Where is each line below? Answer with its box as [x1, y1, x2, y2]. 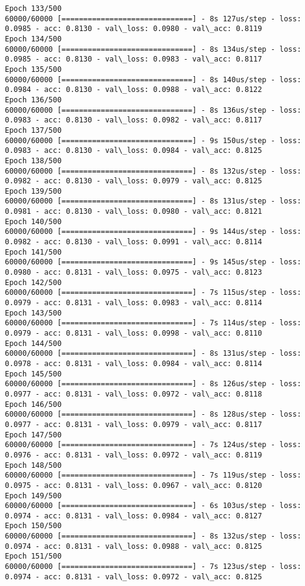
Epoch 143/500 [5, 308, 62, 317]
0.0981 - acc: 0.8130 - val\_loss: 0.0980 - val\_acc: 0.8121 [5, 207, 262, 216]
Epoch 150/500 [5, 521, 62, 531]
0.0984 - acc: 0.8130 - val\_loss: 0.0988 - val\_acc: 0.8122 [5, 85, 262, 94]
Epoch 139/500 [5, 186, 62, 196]
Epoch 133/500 [5, 4, 62, 13]
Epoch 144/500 [5, 339, 62, 348]
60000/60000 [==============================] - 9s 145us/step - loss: [5, 258, 301, 267]
